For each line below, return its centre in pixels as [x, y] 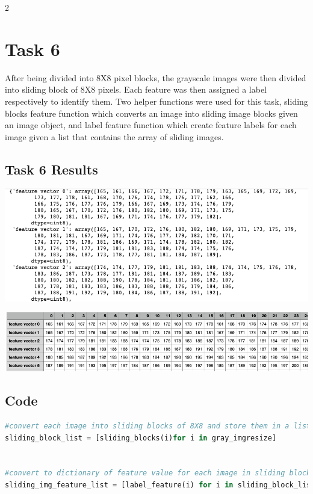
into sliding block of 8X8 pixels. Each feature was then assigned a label [136, 89]
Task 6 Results [51, 169]
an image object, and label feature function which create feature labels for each [151, 125]
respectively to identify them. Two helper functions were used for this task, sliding [156, 101]
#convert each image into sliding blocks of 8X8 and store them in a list [158, 426]
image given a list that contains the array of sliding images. [114, 136]
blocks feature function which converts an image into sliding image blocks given [151, 113]
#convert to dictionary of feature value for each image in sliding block [158, 473]
